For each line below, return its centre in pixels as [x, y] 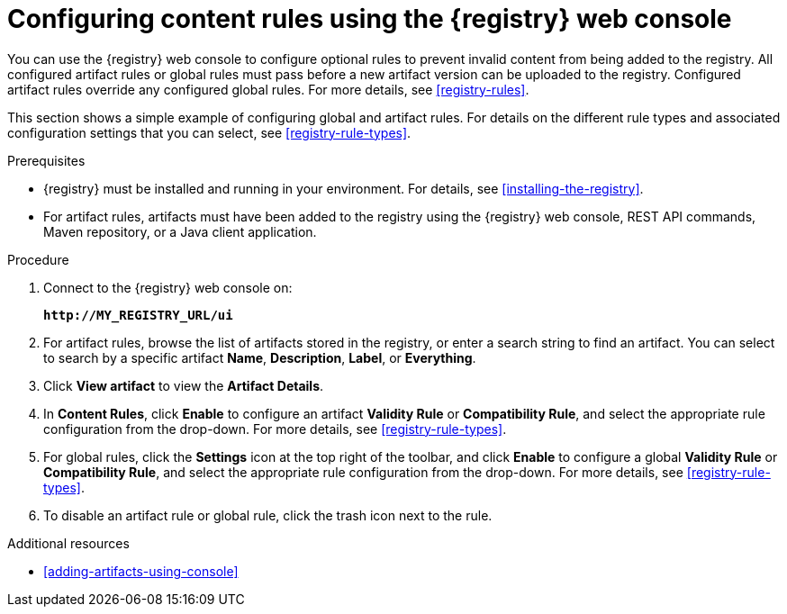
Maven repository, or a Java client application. [180, 231]
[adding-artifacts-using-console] [141, 571]
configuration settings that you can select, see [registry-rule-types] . [209, 132]
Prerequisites [46, 160]
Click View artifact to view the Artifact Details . [184, 385]
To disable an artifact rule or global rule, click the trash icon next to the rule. [268, 515]
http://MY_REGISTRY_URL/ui [138, 315]
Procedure [38, 259]
